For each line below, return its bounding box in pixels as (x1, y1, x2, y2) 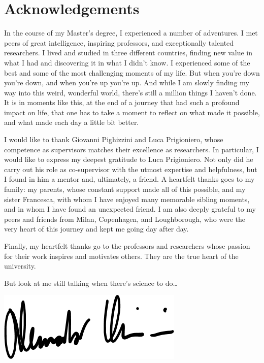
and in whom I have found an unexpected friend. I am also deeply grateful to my (4, 204, 256, 214)
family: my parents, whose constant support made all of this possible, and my (4, 184, 246, 194)
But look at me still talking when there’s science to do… (4, 277, 178, 288)
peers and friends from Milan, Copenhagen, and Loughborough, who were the (4, 213, 246, 224)
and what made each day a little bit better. (4, 117, 139, 127)
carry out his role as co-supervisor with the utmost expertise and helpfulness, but (4, 163, 257, 174)
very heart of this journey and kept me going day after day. (4, 223, 189, 234)
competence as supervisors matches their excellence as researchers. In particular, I (4, 144, 259, 154)
